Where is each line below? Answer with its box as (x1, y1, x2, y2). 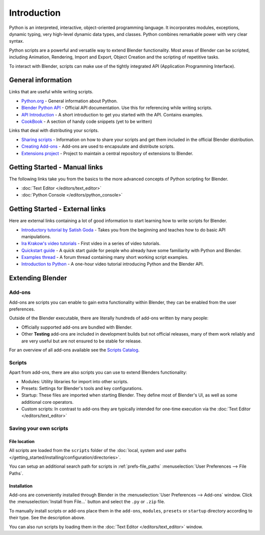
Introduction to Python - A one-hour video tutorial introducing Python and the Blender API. (21, 261, 204, 267)
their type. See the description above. (9, 515, 85, 521)
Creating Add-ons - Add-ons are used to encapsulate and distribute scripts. (21, 143, 175, 149)
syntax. (9, 38, 24, 44)
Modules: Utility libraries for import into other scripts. (21, 378, 129, 384)
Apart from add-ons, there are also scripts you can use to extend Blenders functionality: (9, 369, 187, 375)
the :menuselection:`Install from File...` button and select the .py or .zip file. (9, 499, 165, 505)
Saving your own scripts (9, 425, 68, 432)
